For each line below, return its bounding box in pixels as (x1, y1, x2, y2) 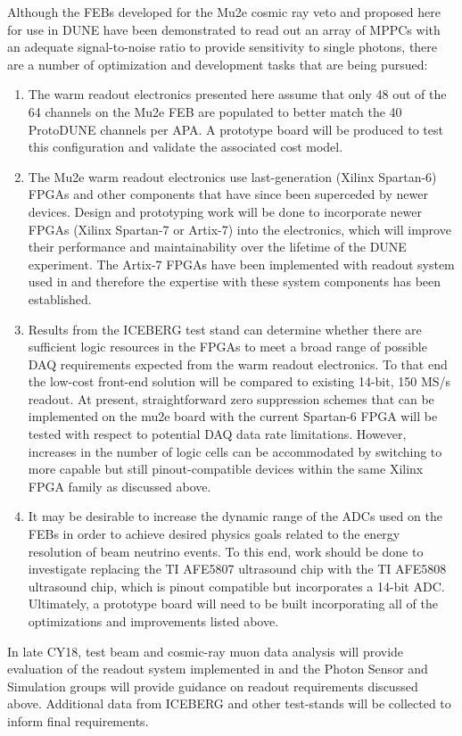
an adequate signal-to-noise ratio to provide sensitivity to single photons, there (7, 37, 438, 56)
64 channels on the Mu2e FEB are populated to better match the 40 (28, 102, 402, 120)
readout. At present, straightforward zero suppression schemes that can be (28, 389, 434, 408)
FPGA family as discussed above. (28, 476, 211, 495)
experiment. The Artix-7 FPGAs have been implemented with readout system (28, 254, 455, 273)
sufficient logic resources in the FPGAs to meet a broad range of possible (28, 337, 427, 356)
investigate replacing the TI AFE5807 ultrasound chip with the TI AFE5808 (28, 559, 447, 578)
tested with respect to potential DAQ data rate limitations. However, (28, 425, 407, 443)
